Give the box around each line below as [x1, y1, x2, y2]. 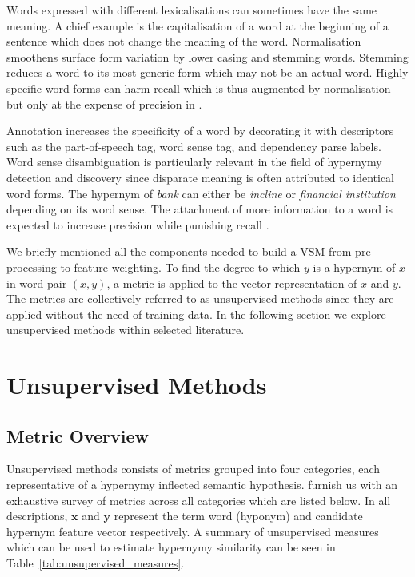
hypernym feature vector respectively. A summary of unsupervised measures [6, 523, 379, 539]
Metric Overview [6, 423, 150, 448]
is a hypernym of [313, 258, 396, 275]
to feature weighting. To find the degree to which [60, 258, 301, 275]
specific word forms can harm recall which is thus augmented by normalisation [6, 79, 391, 96]
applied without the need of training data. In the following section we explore [6, 305, 386, 322]
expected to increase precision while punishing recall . [6, 216, 269, 233]
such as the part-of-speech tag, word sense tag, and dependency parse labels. [6, 137, 381, 154]
